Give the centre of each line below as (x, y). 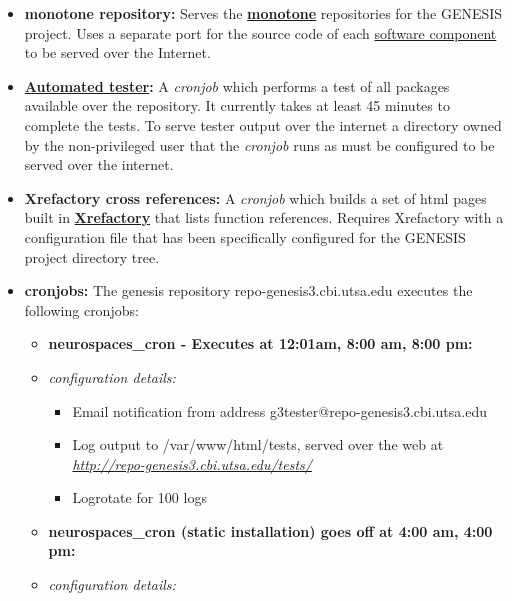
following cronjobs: (81, 309)
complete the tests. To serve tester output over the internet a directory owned (263, 124)
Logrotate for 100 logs (139, 497)
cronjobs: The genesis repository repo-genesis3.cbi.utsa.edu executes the (248, 290)
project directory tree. (92, 256)
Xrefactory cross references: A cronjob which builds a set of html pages (255, 197)
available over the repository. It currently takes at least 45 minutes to (237, 105)
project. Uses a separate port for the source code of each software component (260, 32)
